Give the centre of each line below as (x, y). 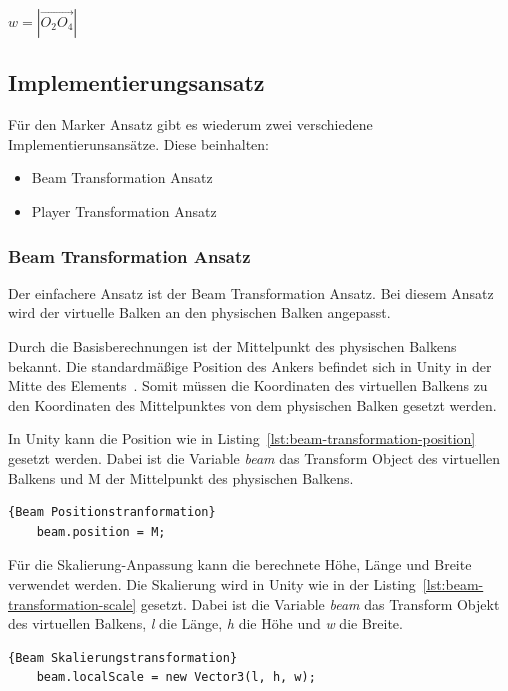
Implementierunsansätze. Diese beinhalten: (139, 143)
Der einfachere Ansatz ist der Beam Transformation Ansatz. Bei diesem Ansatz (251, 292)
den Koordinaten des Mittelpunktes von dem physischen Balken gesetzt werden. (252, 404)
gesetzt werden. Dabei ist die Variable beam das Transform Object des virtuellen (254, 457)
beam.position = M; (101, 531)
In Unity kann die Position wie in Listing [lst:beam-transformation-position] (242, 438)
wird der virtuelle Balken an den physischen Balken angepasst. (199, 312)
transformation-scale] (72, 603)
